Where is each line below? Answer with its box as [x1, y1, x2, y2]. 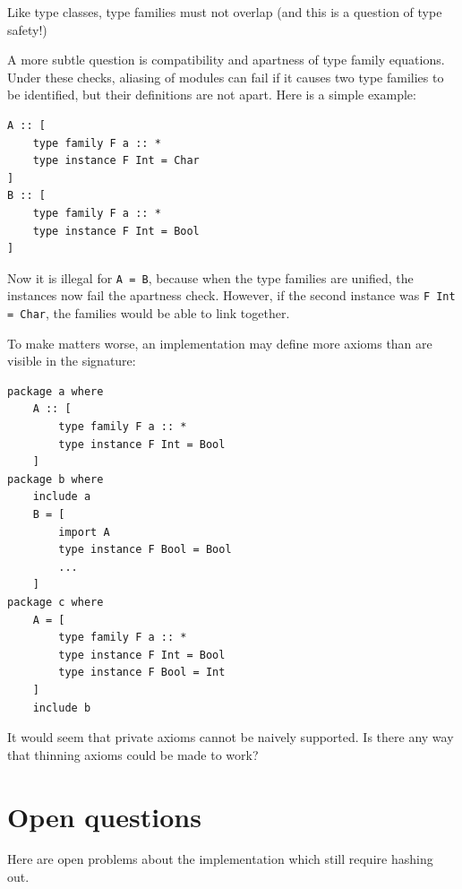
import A [58, 525, 110, 539]
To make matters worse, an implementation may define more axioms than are [7, 333, 432, 352]
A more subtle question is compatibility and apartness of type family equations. [7, 50, 445, 69]
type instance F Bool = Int [58, 666, 226, 679]
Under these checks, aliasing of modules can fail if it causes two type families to [7, 67, 444, 86]
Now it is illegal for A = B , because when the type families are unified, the [7, 268, 414, 287]
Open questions [7, 798, 201, 834]
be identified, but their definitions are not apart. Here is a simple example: [7, 85, 416, 104]
